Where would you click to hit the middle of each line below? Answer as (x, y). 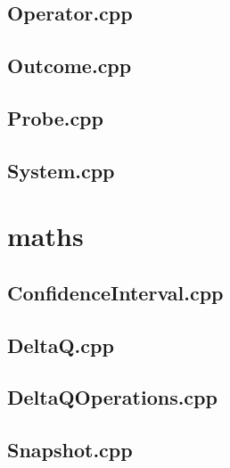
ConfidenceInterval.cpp (115, 292)
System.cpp (61, 170)
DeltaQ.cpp (61, 345)
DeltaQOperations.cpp (112, 397)
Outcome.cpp (70, 66)
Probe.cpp (55, 117)
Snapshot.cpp (70, 450)
